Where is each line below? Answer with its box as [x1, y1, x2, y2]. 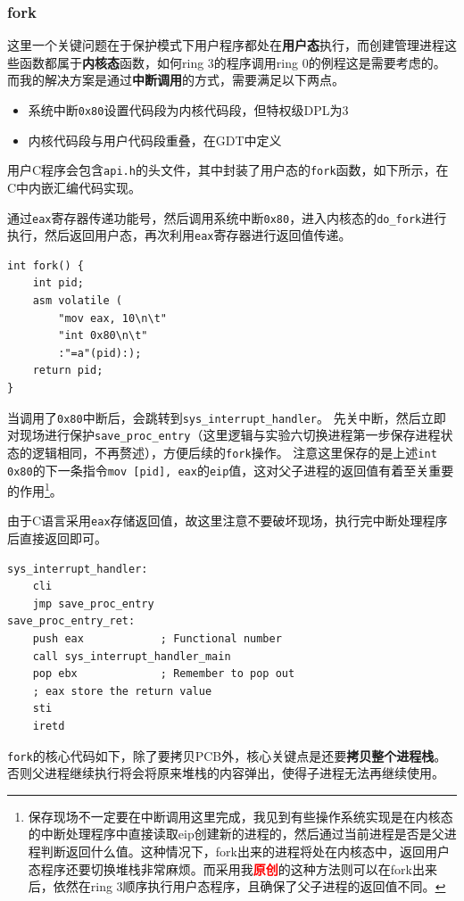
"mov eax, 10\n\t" [58, 311, 167, 325]
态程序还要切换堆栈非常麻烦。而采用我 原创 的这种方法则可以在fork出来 [28, 859, 437, 878]
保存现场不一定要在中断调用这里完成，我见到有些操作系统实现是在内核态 [28, 806, 453, 825]
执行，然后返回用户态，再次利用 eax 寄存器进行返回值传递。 [7, 226, 352, 244]
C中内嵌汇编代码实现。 [7, 178, 142, 196]
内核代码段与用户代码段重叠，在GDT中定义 [28, 130, 282, 149]
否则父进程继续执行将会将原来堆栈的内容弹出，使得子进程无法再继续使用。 [7, 764, 444, 782]
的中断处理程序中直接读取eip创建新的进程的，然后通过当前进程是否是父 [28, 824, 444, 843]
